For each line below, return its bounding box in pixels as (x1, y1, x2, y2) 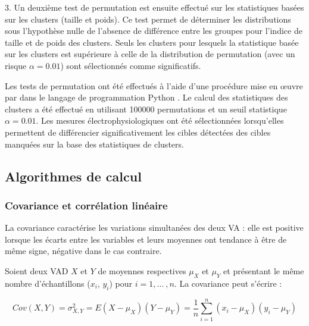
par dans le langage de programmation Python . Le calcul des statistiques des (5, 91, 288, 104)
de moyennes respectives (98, 264, 186, 277)
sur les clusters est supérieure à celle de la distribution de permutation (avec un (5, 48, 295, 60)
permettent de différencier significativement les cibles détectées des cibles (5, 126, 271, 138)
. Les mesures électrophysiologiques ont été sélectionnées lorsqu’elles (36, 114, 284, 127)
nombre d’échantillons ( (5, 277, 90, 289)
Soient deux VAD (5, 264, 68, 277)
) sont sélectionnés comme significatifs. (60, 59, 201, 71)
